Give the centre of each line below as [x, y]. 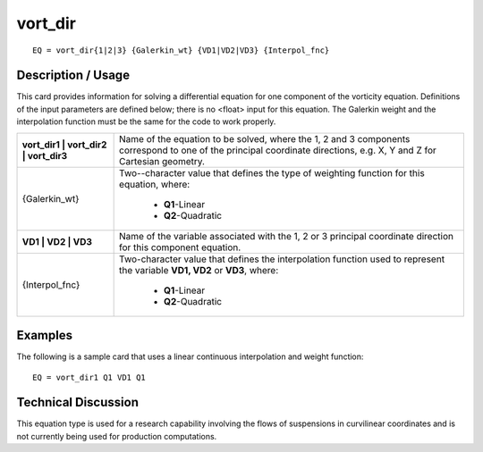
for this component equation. [180, 247]
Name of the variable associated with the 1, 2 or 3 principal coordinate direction [286, 236]
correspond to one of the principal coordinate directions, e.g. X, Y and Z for [278, 150]
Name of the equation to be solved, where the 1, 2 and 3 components [265, 138]
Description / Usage [73, 75]
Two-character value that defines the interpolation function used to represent [282, 259]
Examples [45, 335]
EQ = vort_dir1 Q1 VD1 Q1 [89, 377]
